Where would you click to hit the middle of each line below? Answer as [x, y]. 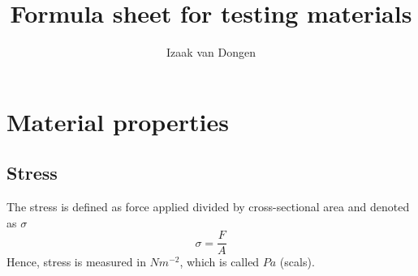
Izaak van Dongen [211, 52]
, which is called [220, 262]
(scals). [297, 262]
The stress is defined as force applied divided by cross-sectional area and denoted [208, 207]
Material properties [118, 121]
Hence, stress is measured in [76, 262]
